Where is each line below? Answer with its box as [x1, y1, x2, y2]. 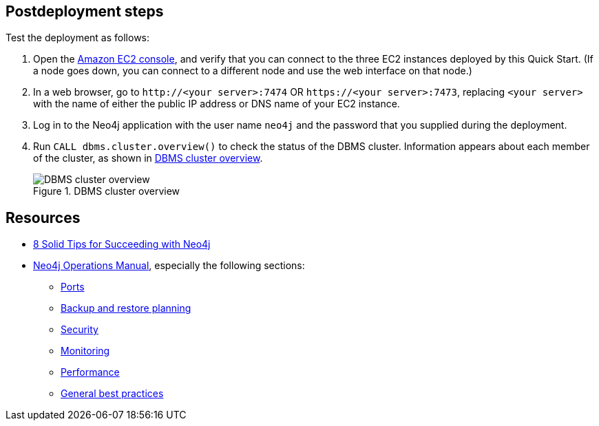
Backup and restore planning [61, 302, 191, 315]
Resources [6, 209, 81, 226]
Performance [61, 366, 120, 379]
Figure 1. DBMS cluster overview [33, 185, 180, 198]
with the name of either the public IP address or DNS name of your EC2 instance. [33, 98, 400, 110]
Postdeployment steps [6, 3, 164, 20]
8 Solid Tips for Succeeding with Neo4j [33, 238, 211, 251]
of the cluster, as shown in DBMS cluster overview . [33, 152, 263, 164]
